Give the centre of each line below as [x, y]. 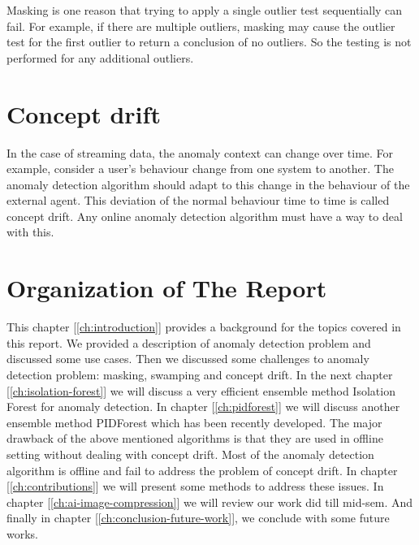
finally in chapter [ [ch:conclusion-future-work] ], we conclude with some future [198, 518]
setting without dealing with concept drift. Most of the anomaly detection [190, 454]
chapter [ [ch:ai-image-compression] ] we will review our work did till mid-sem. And [210, 502]
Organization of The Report [167, 288]
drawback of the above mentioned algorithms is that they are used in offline [195, 438]
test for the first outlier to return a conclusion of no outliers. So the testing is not [209, 42]
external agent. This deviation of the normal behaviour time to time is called [198, 200]
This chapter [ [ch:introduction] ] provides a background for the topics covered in [204, 327]
